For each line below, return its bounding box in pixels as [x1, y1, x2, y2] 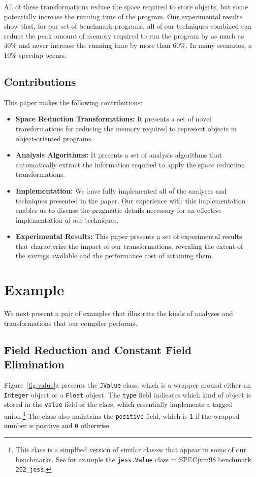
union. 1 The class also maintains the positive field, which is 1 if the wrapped [4, 409, 240, 421]
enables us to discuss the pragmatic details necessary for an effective [15, 205, 222, 215]
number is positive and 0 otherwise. [4, 420, 111, 431]
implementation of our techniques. [15, 214, 119, 225]
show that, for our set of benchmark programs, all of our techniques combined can [4, 21, 252, 31]
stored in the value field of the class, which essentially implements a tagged [4, 399, 232, 409]
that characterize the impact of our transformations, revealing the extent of [15, 240, 243, 251]
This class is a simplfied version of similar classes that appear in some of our [15, 444, 246, 454]
